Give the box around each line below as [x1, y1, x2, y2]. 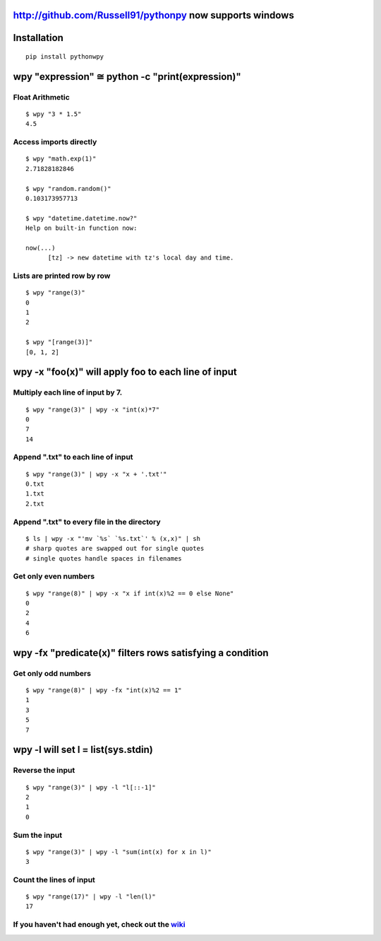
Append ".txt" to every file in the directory [13, 517, 162, 527]
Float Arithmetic [13, 92, 70, 102]
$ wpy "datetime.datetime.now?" [25, 214, 138, 222]
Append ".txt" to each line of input [13, 452, 133, 462]
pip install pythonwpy [25, 53, 104, 61]
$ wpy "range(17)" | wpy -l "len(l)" [25, 893, 157, 901]
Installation [13, 32, 64, 44]
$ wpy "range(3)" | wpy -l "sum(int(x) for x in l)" [25, 848, 212, 855]
